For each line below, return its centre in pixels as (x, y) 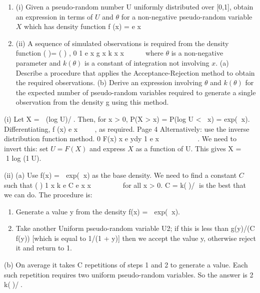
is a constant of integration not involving (147, 62)
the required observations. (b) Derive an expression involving (109, 82)
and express (107, 148)
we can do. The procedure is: (48, 195)
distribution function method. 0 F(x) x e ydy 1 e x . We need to (120, 138)
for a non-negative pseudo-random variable (187, 16)
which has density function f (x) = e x (82, 26)
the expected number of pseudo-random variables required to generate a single (136, 92)
